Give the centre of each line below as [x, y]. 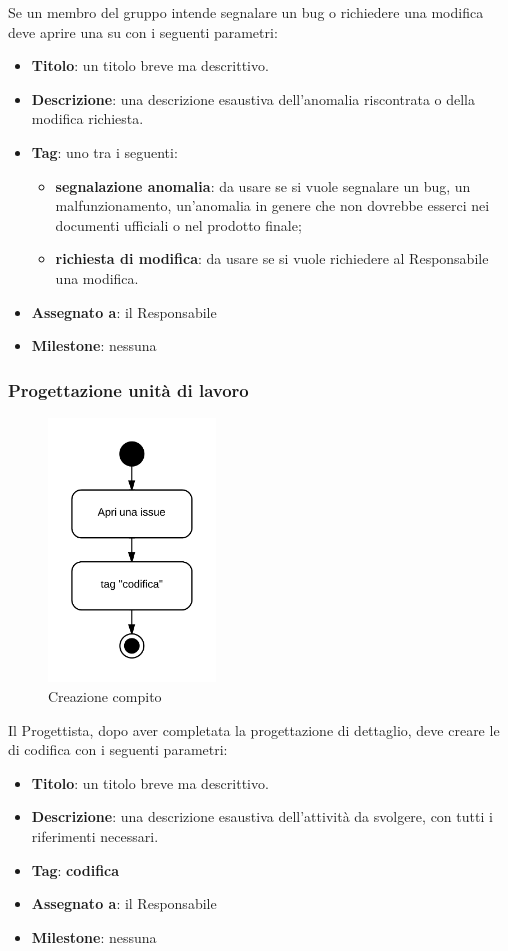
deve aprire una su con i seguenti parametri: [143, 31]
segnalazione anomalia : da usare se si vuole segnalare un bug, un [263, 185]
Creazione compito [105, 696]
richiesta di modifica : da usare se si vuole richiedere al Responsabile [272, 258]
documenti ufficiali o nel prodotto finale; [178, 224]
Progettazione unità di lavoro [128, 389]
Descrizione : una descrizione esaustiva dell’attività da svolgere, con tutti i [262, 816]
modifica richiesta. [87, 118]
